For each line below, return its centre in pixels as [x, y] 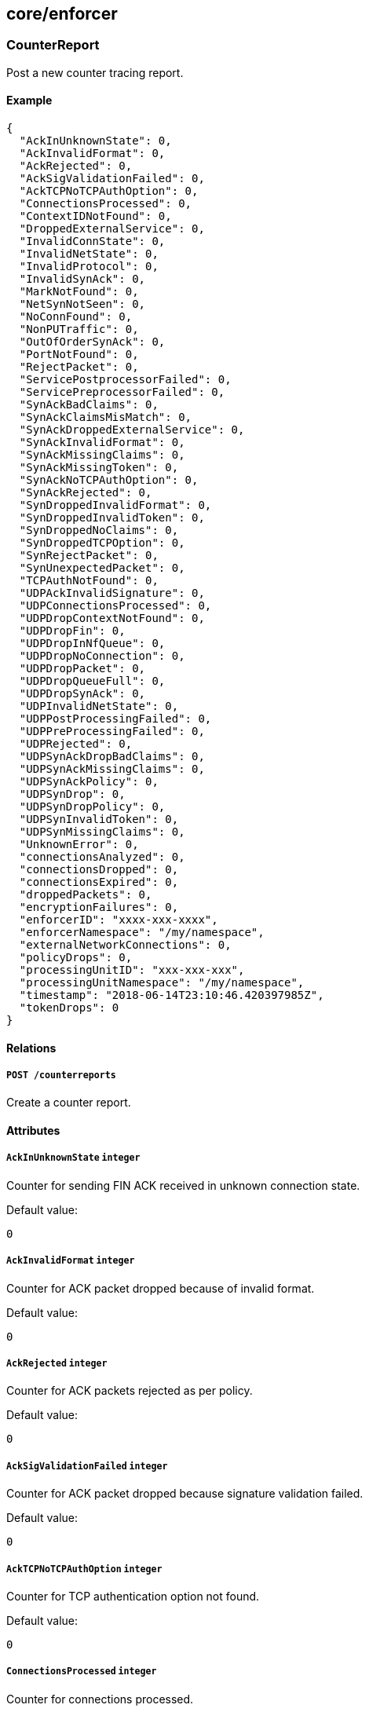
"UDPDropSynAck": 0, [82, 694]
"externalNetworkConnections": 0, [125, 945]
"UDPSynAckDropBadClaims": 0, [112, 757]
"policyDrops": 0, [76, 958]
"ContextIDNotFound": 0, [95, 216]
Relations [31, 1048]
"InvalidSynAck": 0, [82, 279]
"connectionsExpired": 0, [99, 882]
